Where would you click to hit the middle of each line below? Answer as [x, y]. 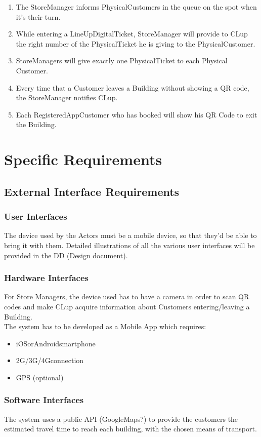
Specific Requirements [83, 159]
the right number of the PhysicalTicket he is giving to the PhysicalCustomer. [136, 43]
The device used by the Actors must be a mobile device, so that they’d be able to [130, 235]
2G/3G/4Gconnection [50, 360]
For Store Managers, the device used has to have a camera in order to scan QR [127, 296]
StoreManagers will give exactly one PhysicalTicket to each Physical [122, 61]
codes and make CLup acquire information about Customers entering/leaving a [127, 306]
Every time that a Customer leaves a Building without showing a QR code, [133, 87]
